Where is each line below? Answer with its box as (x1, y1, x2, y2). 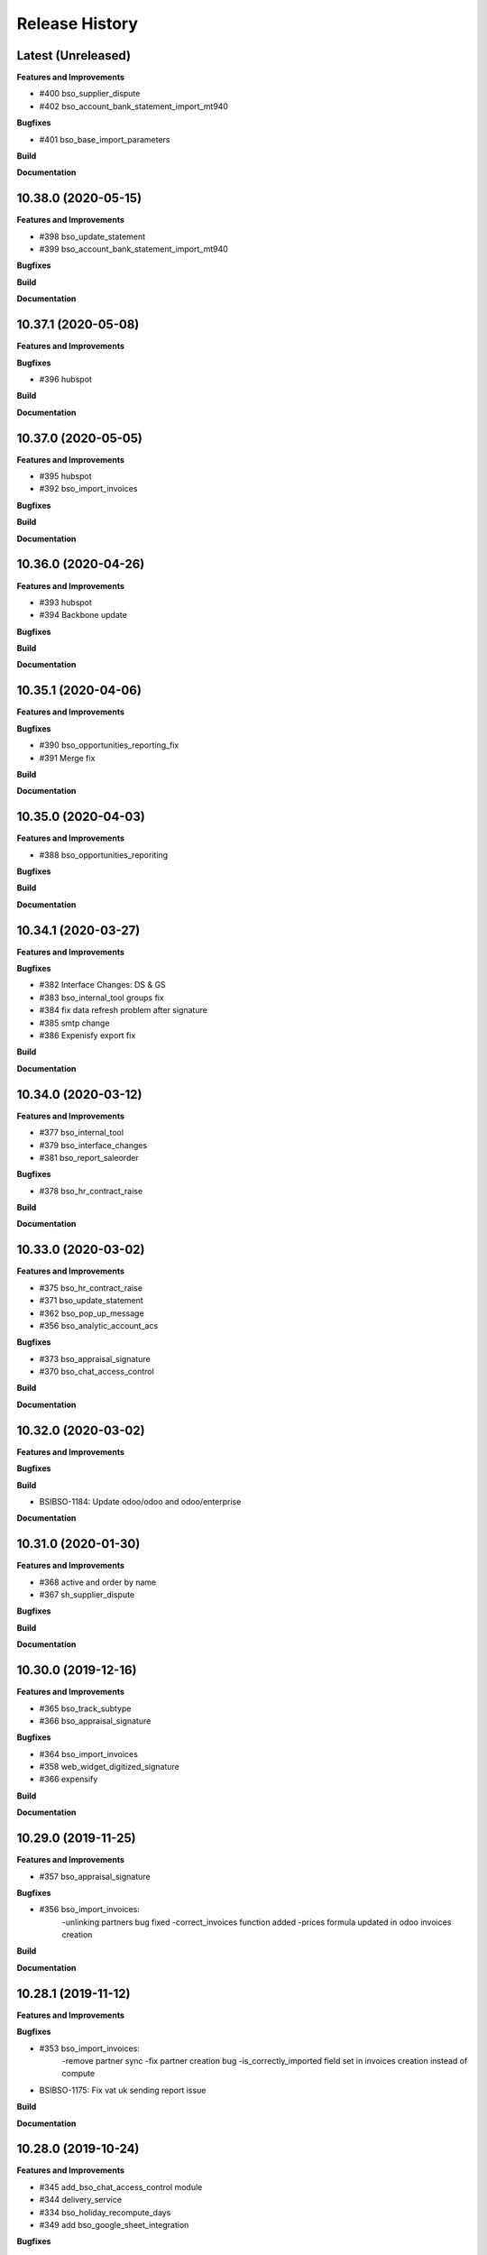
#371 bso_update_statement (39, 1295, 143, 1306)
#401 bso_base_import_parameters (39, 133, 170, 144)
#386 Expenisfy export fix (39, 1030, 136, 1041)
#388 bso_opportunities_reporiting (39, 849, 169, 861)
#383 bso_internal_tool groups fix (39, 992, 164, 1003)
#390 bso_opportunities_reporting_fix (39, 740, 179, 750)
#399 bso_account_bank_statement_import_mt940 (39, 244, 229, 254)
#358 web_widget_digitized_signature (39, 1762, 179, 1772)
